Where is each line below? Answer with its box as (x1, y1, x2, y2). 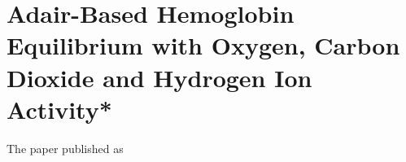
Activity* (7, 92, 112, 125)
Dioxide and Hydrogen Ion (7, 60, 312, 94)
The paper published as (7, 139, 124, 156)
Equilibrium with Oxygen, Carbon (7, 28, 400, 62)
